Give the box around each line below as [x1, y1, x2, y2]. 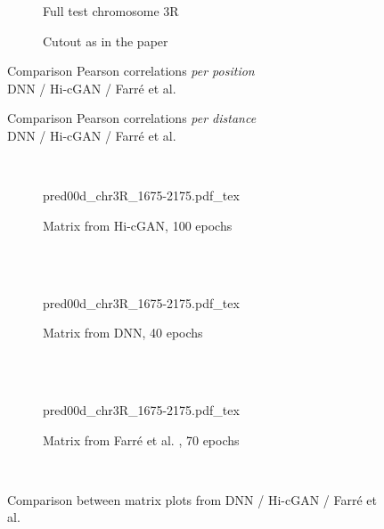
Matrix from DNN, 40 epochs [43, 323, 203, 342]
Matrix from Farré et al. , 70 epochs [43, 430, 240, 449]
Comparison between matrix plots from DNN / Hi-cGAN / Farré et [7, 490, 377, 509]
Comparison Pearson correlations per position [7, 61, 255, 80]
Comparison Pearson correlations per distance [7, 109, 257, 127]
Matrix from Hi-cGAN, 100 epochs [43, 216, 233, 234]
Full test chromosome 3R [43, 2, 179, 20]
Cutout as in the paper [43, 31, 168, 50]
